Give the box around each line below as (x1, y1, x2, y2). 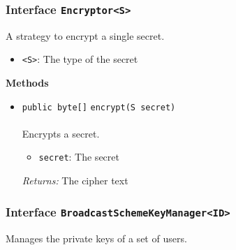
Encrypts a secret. (22, 126, 100, 140)
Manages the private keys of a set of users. (6, 230, 187, 245)
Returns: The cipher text (22, 173, 128, 188)
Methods (6, 75, 49, 90)
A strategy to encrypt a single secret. (6, 28, 165, 43)
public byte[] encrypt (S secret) (22, 102, 176, 112)
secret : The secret (38, 149, 119, 164)
